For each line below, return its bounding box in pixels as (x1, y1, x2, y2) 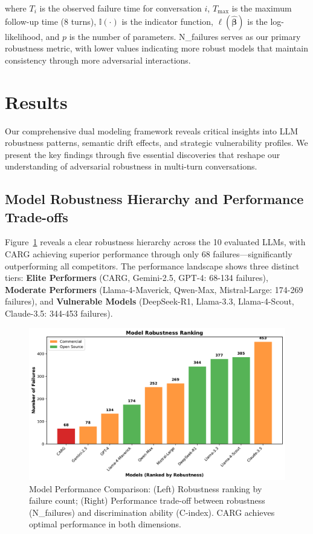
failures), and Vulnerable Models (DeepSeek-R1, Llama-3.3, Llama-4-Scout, (5, 295, 294, 308)
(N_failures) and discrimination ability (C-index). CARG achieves (29, 506, 275, 518)
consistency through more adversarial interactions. (5, 53, 191, 66)
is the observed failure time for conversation (39, 2, 202, 14)
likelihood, (5, 30, 44, 42)
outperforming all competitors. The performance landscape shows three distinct (5, 259, 300, 272)
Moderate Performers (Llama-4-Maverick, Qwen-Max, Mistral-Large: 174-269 (5, 283, 303, 295)
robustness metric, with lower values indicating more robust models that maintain (5, 42, 308, 54)
